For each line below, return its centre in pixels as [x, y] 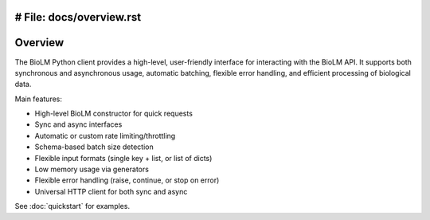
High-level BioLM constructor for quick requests [113, 114]
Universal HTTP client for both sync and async [111, 191]
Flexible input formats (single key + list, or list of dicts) [123, 158]
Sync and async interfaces [78, 124]
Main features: [39, 99]
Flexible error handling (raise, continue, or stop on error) [127, 180]
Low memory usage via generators [92, 169]
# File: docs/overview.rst [78, 17]
